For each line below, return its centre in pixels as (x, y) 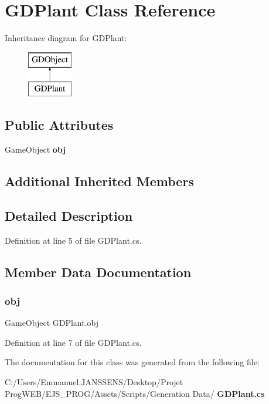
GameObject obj (35, 149)
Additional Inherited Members (99, 181)
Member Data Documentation (98, 272)
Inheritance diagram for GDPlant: (66, 38)
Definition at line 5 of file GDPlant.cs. (73, 240)
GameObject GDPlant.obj (52, 323)
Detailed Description (69, 215)
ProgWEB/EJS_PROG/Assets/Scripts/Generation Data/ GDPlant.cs (135, 393)
